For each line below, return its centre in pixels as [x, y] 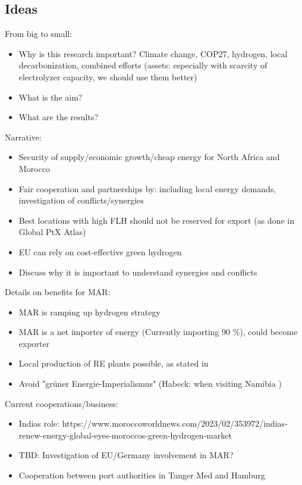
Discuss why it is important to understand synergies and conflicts [138, 272]
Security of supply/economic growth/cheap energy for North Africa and [149, 157]
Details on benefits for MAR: [58, 292]
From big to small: [39, 34]
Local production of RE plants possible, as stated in [114, 363]
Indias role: [39, 423]
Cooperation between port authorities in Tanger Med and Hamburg [142, 475]
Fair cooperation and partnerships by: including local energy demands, [147, 188]
